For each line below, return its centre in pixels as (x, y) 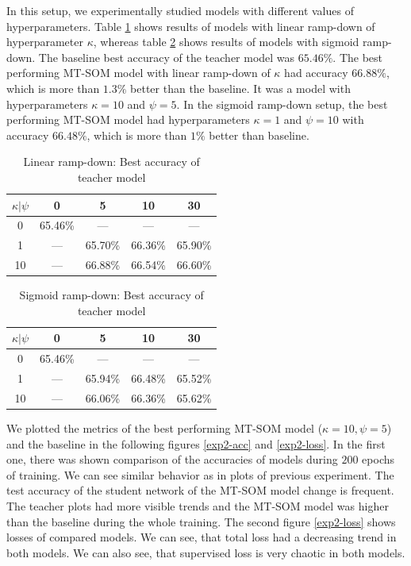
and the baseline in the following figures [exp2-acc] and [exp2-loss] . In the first (196, 443)
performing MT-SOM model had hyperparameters (128, 119)
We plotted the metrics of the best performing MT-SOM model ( (165, 427)
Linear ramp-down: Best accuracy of (111, 162)
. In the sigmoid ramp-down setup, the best (282, 104)
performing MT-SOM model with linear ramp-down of (138, 73)
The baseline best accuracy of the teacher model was (167, 57)
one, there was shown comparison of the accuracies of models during (172, 459)
